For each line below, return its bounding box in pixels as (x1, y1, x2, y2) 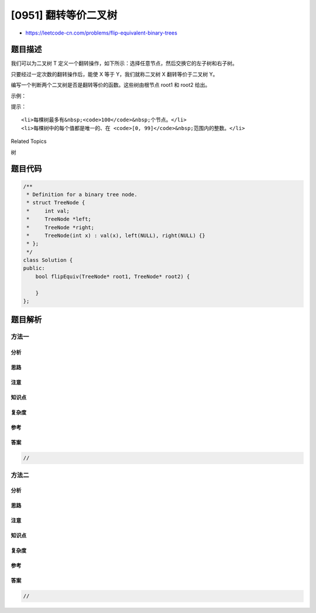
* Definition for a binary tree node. (26, 191, 138, 197)
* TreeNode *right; (26, 224, 95, 231)
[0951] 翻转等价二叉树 (11, 9, 118, 22)
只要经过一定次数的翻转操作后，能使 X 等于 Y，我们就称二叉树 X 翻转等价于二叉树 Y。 (11, 70, 218, 77)
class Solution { (23, 257, 73, 264)
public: (23, 265, 45, 272)
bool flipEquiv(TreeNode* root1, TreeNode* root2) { (35, 273, 190, 280)
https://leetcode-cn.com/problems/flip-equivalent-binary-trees (25, 29, 178, 36)
